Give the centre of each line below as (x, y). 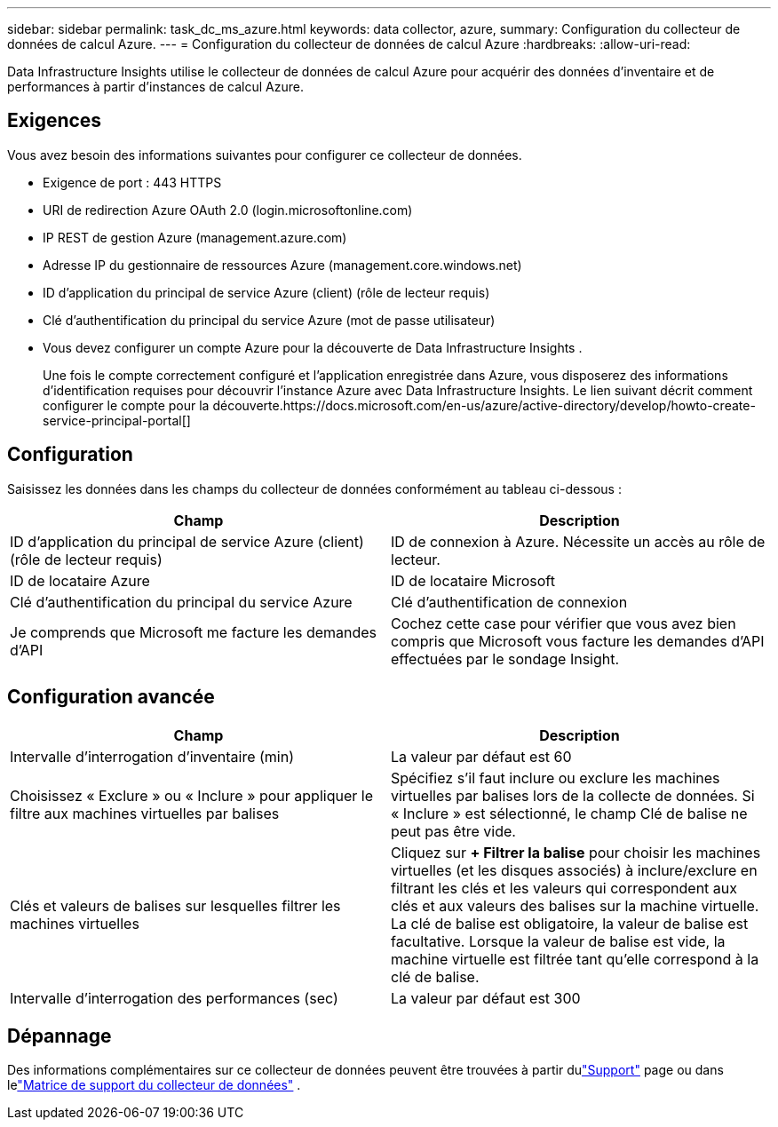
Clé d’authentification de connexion (509, 602)
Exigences (55, 121)
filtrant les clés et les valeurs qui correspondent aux (564, 888)
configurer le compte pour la (126, 405)
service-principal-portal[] (117, 420)
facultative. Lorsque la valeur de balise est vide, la (558, 941)
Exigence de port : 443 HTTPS (132, 182)
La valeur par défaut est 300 (486, 998)
